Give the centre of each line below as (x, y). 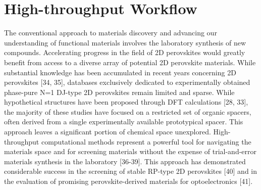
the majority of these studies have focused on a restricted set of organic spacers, (128, 111)
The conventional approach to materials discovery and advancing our (111, 33)
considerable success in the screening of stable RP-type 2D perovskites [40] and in (131, 171)
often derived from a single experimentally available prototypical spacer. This (124, 122)
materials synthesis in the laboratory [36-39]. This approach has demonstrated (125, 161)
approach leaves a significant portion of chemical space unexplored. (108, 132)
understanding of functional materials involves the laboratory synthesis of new (125, 42)
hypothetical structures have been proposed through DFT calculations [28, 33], (126, 102)
